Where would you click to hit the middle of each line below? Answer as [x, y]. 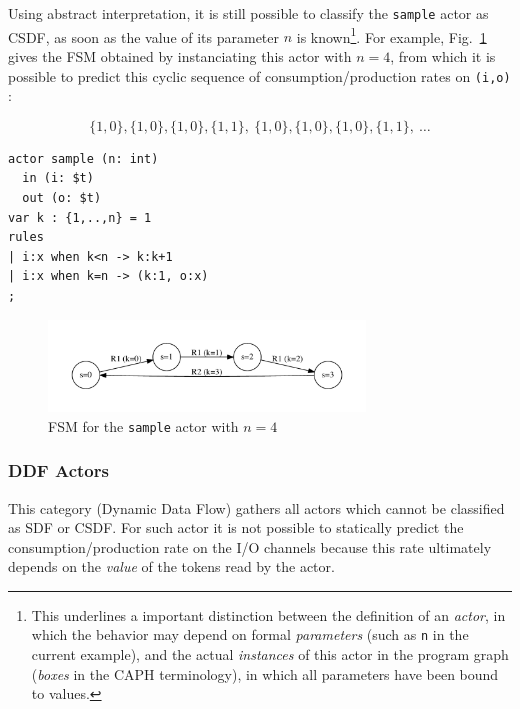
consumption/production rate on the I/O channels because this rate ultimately [250, 546]
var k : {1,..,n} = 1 [80, 217]
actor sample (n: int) [83, 158]
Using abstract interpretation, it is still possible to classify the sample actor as [248, 13]
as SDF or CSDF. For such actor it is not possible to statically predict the [236, 527]
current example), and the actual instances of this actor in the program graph [270, 654]
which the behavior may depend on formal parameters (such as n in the [250, 634]
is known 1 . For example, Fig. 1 [391, 35]
